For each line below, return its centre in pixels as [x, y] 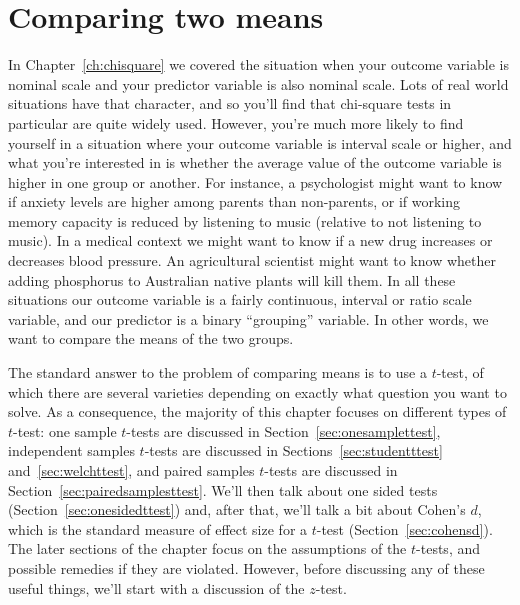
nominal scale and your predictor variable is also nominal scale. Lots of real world [258, 83]
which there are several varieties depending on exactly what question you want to [257, 391]
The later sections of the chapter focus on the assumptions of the [207, 548]
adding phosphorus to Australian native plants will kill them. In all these [232, 279]
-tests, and [448, 548]
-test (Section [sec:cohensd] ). [404, 528]
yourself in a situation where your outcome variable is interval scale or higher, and [260, 142]
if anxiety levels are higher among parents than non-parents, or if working [234, 201]
